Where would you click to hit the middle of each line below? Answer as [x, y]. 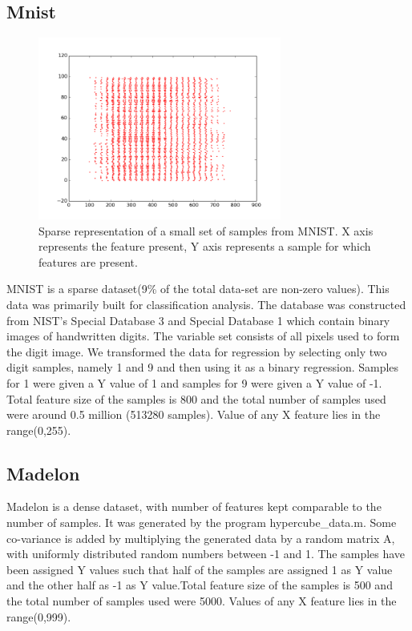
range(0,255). [39, 430]
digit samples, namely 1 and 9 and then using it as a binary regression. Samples [203, 367]
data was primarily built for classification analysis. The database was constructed [206, 304]
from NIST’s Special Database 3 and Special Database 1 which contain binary [198, 320]
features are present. [88, 261]
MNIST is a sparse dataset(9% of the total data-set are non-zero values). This [198, 289]
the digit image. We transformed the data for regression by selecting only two [197, 351]
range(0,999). [39, 616]
